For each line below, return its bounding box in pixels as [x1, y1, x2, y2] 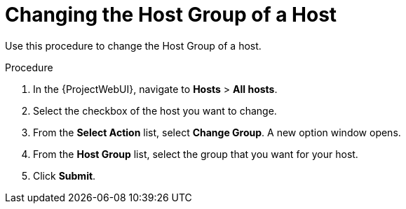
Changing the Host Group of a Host [5, 3, 337, 27]
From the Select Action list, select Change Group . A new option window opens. [33, 126, 401, 138]
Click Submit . [33, 169, 96, 182]
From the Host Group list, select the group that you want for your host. [33, 147, 358, 160]
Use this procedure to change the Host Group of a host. [5, 39, 262, 52]
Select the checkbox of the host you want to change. [33, 104, 277, 117]
